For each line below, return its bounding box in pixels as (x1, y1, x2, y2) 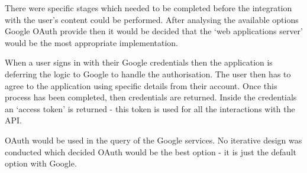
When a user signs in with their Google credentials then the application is (5, 56, 273, 68)
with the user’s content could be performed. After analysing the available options (5, 13, 299, 25)
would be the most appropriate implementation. (5, 36, 179, 48)
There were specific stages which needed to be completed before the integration (5, 2, 292, 14)
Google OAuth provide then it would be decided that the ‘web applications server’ (5, 25, 303, 37)
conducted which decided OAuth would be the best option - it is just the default (5, 145, 296, 158)
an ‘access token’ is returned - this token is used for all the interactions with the (5, 102, 295, 115)
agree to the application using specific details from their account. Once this (5, 79, 277, 92)
